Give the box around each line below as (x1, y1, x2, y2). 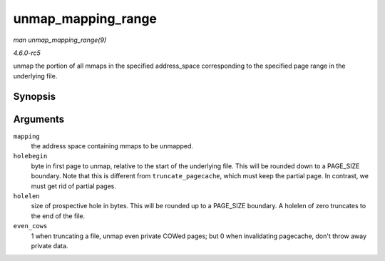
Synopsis (13, 90, 56, 103)
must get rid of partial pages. (31, 182, 117, 190)
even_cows (13, 222, 48, 230)
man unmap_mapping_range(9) (13, 36, 107, 44)
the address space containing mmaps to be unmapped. (31, 142, 194, 150)
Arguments (13, 113, 65, 125)
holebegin (13, 152, 48, 160)
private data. (31, 241, 68, 250)
